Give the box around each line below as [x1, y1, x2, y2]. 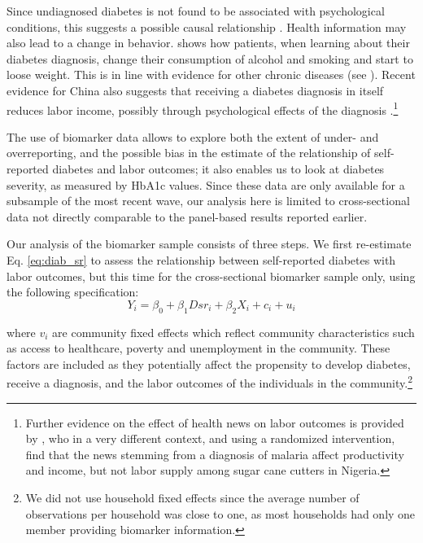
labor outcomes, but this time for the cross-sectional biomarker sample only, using [7, 267, 416, 284]
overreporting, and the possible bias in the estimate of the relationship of [7, 144, 371, 161]
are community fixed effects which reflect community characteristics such [52, 323, 415, 340]
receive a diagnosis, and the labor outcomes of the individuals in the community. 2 [7, 372, 412, 391]
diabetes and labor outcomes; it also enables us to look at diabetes [52, 160, 385, 177]
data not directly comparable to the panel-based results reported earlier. [7, 208, 368, 225]
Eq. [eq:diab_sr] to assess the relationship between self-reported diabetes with [7, 251, 396, 268]
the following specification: [7, 283, 139, 300]
